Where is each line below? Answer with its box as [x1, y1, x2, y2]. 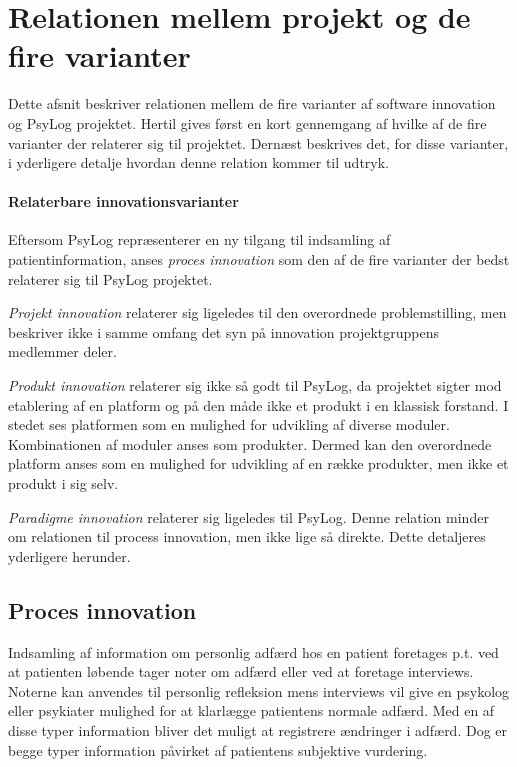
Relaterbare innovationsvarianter [8, 191, 239, 212]
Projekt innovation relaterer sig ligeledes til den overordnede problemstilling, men [8, 302, 507, 323]
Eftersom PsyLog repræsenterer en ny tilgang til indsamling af [8, 229, 391, 250]
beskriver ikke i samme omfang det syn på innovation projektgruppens [8, 321, 439, 342]
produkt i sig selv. [8, 473, 119, 494]
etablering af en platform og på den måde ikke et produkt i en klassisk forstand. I [8, 394, 509, 415]
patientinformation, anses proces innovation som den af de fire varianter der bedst [8, 249, 510, 270]
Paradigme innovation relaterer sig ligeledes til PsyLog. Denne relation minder [8, 506, 489, 527]
